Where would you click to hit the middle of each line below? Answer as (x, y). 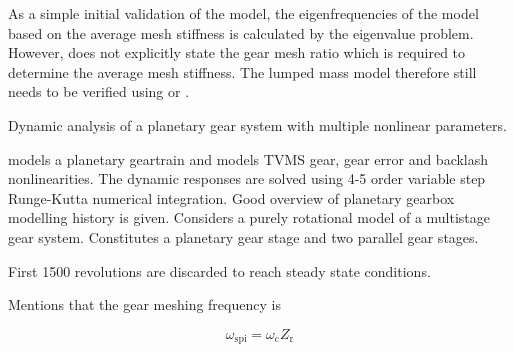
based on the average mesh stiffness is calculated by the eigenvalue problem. (241, 32)
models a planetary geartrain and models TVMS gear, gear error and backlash (248, 158)
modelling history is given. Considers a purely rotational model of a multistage (249, 217)
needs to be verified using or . (99, 91)
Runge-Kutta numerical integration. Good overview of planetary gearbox (231, 197)
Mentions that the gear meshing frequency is (144, 304)
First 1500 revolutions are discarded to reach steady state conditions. (219, 270)
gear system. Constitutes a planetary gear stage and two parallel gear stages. (243, 236)
